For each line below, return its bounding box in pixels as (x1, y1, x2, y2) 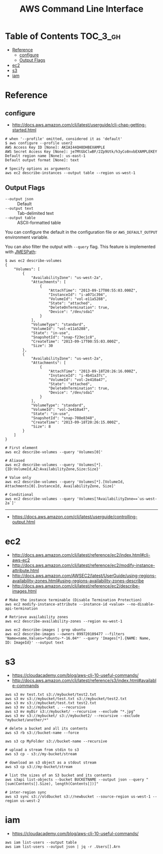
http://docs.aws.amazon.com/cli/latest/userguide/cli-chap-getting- (12, 122, 147, 127)
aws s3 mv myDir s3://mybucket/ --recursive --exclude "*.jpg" (5, 709, 136, 714)
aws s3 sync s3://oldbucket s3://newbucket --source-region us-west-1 (5, 794, 151, 799)
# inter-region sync (5, 790, 47, 795)
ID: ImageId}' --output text (5, 640, 64, 645)
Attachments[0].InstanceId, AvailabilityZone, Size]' (5, 484, 116, 488)
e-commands (12, 682, 39, 688)
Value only (9, 475, 32, 480)
